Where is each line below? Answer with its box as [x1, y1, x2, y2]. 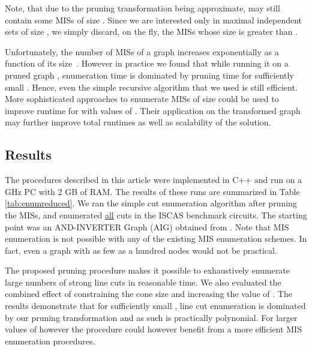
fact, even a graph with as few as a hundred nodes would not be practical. [5, 244, 277, 256]
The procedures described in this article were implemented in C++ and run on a [5, 173, 302, 186]
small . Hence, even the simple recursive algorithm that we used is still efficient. [5, 80, 298, 93]
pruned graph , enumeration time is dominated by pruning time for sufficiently [5, 68, 294, 81]
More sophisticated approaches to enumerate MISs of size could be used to [5, 92, 279, 105]
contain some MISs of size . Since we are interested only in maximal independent [5, 13, 302, 26]
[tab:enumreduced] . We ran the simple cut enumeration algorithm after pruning [5, 197, 297, 209]
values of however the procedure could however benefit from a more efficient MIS [5, 323, 302, 335]
